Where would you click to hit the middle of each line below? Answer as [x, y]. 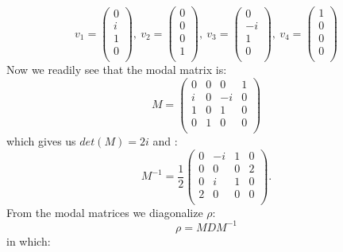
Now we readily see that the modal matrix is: [117, 70]
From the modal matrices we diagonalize [105, 212]
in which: [29, 240]
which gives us [41, 141]
